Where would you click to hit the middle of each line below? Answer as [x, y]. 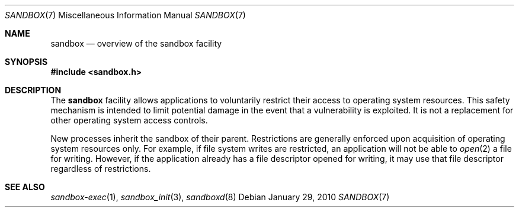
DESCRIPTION [33, 90]
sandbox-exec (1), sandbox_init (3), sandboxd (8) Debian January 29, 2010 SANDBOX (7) [220, 197]
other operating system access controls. [129, 120]
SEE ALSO [25, 187]
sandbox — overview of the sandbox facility [136, 43]
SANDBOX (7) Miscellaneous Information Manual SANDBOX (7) [125, 15]
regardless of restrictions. [101, 169]
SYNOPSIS [26, 62]
